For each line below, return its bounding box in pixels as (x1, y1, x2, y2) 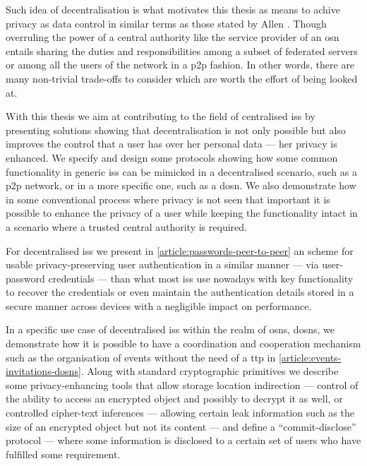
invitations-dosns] (6, 364, 81, 378)
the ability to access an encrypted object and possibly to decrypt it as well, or (6, 391, 343, 406)
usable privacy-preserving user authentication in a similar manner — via (6, 257, 319, 272)
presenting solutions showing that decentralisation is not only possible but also (6, 122, 346, 137)
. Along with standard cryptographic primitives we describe (80, 364, 339, 378)
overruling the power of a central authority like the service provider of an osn (6, 30, 339, 44)
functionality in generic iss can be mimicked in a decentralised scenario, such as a (6, 164, 357, 179)
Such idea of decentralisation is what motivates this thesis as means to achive (6, 2, 340, 16)
